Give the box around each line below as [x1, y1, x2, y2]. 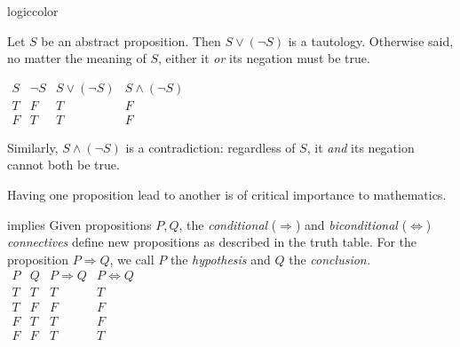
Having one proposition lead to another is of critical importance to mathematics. [7, 185, 447, 204]
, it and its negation [306, 138, 415, 156]
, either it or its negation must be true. [158, 49, 370, 67]
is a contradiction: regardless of [125, 138, 296, 156]
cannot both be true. [7, 155, 120, 174]
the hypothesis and [170, 249, 271, 268]
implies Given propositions [7, 215, 152, 233]
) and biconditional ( [295, 215, 408, 233]
